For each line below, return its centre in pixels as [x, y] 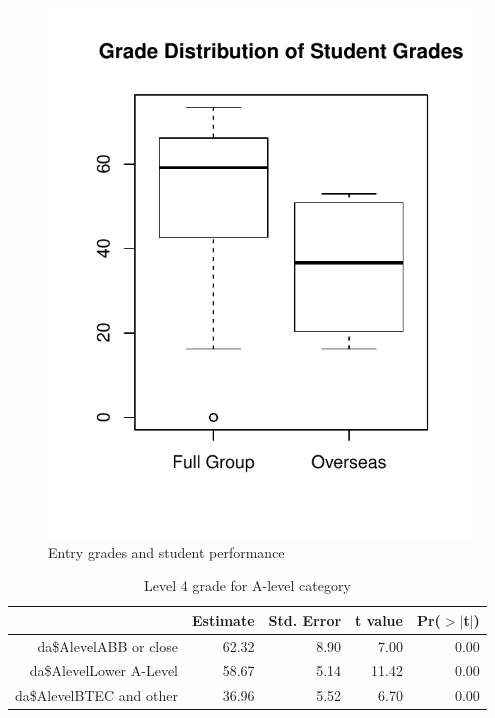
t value [379, 619]
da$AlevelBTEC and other [96, 695]
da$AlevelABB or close [107, 645]
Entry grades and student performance [166, 551]
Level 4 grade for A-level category [247, 585]
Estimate [223, 619]
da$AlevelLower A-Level [103, 670]
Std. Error [305, 619]
